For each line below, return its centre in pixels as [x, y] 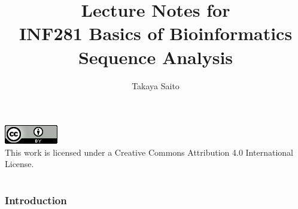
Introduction [36, 200]
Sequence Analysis [156, 57]
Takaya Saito [156, 85]
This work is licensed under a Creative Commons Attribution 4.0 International [149, 152]
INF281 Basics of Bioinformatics [156, 33]
